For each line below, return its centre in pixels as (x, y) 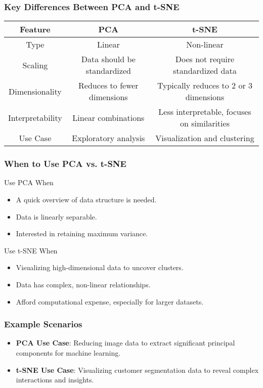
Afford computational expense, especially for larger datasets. (110, 301)
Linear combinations (108, 117)
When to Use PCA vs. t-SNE (65, 164)
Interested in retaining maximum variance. (82, 233)
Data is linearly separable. (56, 216)
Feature (35, 29)
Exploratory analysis (108, 138)
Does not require (205, 59)
